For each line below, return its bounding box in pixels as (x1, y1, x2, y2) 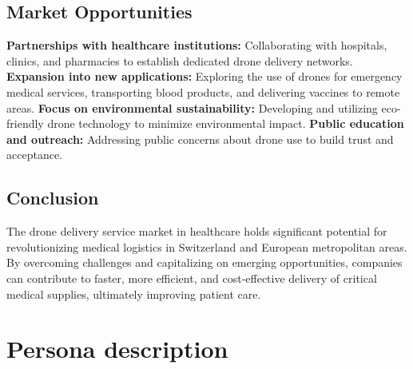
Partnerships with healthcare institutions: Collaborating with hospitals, (6, 37, 387, 54)
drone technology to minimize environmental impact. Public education (47, 115, 404, 132)
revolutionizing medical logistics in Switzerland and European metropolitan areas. (6, 238, 407, 255)
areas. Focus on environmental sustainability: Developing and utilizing (6, 99, 378, 116)
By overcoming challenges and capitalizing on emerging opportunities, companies (6, 254, 403, 271)
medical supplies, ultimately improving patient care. (6, 285, 261, 302)
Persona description (6, 332, 228, 365)
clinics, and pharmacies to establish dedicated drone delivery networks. (6, 52, 353, 69)
